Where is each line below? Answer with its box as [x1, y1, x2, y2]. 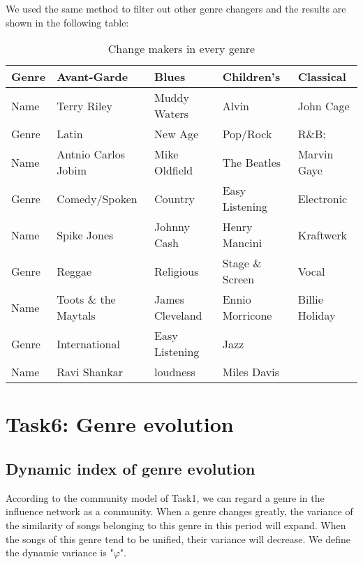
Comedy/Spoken [57, 190, 138, 207]
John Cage [297, 97, 350, 114]
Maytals [57, 307, 96, 324]
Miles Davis [222, 364, 279, 380]
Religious [154, 262, 199, 279]
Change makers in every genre [108, 40, 255, 57]
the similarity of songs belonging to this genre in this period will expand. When [6, 517, 346, 532]
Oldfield [154, 162, 193, 179]
